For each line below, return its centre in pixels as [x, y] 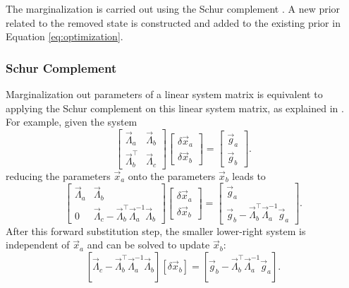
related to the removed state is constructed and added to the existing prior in [173, 22]
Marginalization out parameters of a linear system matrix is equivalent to [164, 94]
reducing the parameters [58, 175]
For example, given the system [72, 122]
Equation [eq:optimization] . [65, 36]
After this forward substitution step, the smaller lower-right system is [156, 230]
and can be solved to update [148, 245]
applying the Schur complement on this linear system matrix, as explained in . [175, 108]
